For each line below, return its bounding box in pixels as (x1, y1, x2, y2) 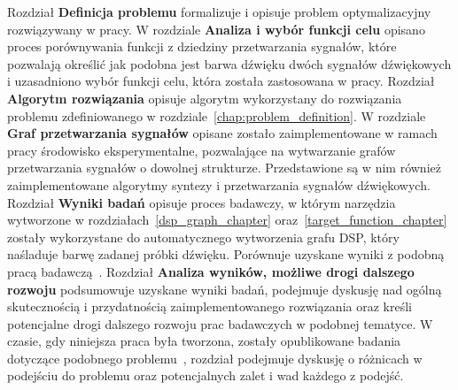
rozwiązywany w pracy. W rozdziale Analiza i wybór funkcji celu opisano (7, 19, 425, 38)
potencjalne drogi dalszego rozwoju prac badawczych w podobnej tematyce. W (7, 314, 433, 333)
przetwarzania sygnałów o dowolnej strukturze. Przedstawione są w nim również (7, 158, 441, 177)
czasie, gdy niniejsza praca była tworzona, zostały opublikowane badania (7, 332, 401, 350)
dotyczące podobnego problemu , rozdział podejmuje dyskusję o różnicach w (7, 348, 423, 367)
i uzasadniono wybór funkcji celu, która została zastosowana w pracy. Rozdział (7, 72, 435, 90)
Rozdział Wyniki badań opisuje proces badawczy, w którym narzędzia (7, 193, 396, 211)
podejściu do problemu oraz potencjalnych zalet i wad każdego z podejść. (7, 366, 404, 385)
